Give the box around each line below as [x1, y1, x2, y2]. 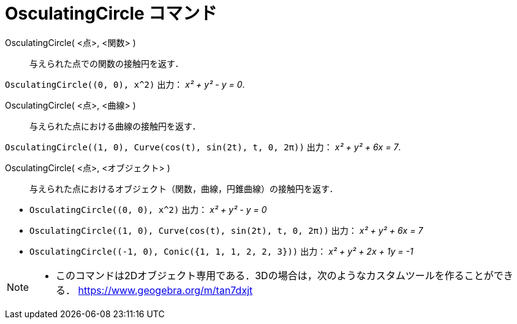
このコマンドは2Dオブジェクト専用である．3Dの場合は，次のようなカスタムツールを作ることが [56, 269, 494, 282]
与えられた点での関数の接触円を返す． [29, 58, 184, 69]
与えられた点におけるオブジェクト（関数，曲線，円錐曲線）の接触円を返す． [29, 183, 338, 194]
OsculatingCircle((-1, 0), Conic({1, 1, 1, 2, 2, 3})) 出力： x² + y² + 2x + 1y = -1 [29, 245, 413, 256]
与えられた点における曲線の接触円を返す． [29, 120, 201, 131]
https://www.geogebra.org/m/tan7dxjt [78, 283, 253, 296]
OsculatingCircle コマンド [5, 3, 217, 24]
